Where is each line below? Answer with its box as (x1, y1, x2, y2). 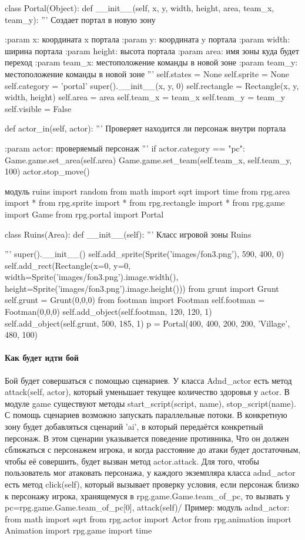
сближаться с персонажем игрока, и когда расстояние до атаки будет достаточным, (5, 443, 301, 456)
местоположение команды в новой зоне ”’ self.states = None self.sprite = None (5, 67, 289, 80)
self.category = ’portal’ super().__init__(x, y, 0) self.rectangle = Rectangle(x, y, (5, 79, 299, 91)
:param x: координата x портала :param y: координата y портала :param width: (5, 33, 290, 45)
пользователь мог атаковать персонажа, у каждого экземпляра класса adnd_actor (5, 466, 296, 479)
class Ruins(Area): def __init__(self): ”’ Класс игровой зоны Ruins (5, 228, 252, 240)
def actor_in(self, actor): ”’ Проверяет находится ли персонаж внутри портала (5, 122, 286, 134)
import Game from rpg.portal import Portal (5, 208, 164, 220)
